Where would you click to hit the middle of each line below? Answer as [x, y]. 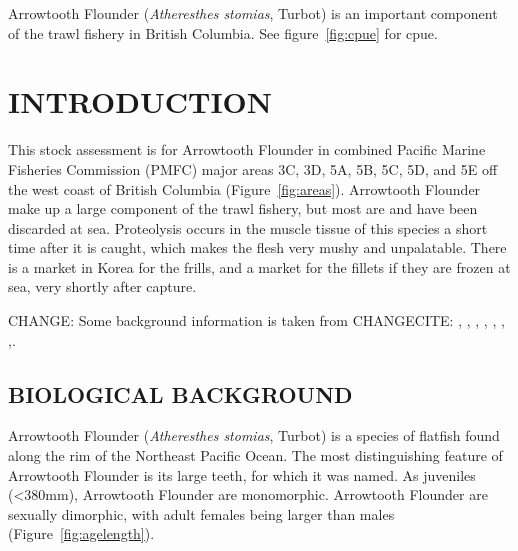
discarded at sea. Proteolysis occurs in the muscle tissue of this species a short [248, 227]
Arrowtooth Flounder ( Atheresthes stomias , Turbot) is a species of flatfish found [254, 435]
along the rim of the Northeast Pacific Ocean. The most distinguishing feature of [255, 455]
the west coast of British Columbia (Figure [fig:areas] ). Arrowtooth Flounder [244, 188]
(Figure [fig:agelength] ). [81, 533]
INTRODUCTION [140, 101]
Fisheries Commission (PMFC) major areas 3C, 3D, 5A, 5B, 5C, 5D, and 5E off [253, 168]
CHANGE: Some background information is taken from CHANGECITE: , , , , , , [256, 320]
